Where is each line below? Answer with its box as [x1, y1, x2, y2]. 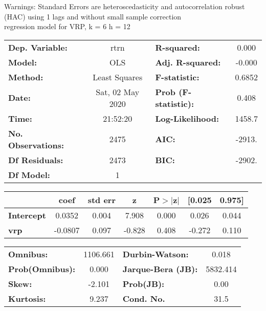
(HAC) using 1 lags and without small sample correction [4, 11, 182, 21]
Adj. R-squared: [155, 56, 221, 68]
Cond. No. [122, 292, 165, 304]
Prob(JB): [122, 277, 165, 290]
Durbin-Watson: [122, 248, 189, 260]
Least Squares [93, 71, 143, 83]
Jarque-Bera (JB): [122, 262, 198, 275]
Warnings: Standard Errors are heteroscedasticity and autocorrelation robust [4, 1, 245, 11]
